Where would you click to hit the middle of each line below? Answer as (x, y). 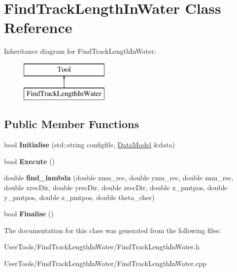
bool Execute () (29, 161)
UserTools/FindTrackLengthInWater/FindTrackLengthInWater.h (102, 247)
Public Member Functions (71, 124)
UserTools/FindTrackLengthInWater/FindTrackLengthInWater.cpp (105, 263)
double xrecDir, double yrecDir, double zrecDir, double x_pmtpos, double (116, 187)
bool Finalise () (29, 214)
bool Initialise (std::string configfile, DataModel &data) (90, 145)
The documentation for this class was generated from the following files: (113, 230)
